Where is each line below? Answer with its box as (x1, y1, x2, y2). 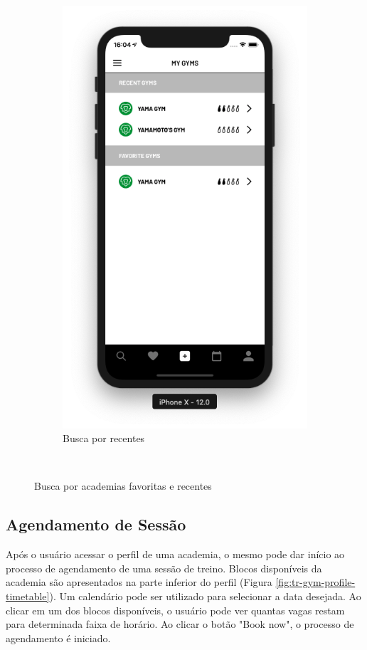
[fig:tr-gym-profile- (275, 575, 356, 589)
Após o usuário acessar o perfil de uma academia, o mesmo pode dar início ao (6, 547, 345, 562)
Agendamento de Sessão (6, 513, 186, 535)
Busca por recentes (63, 431, 145, 446)
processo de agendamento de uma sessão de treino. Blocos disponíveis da (6, 560, 322, 575)
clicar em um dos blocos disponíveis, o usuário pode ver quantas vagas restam (6, 602, 345, 617)
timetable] (6, 588, 50, 603)
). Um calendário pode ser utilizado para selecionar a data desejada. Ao (49, 588, 361, 603)
